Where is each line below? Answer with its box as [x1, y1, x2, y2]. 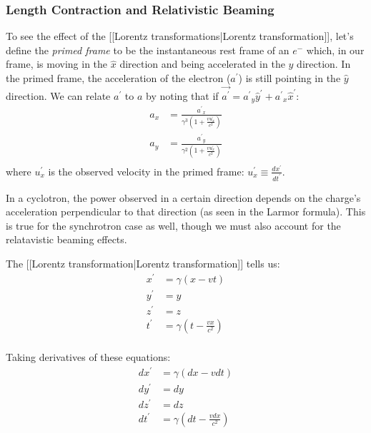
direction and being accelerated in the [119, 56, 285, 71]
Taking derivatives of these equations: [6, 349, 171, 364]
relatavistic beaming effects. [6, 232, 127, 247]
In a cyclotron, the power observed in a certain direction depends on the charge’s [6, 190, 361, 205]
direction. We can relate [6, 88, 111, 103]
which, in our [306, 42, 365, 57]
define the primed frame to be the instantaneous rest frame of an [6, 42, 290, 57]
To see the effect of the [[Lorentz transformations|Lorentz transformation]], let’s [6, 29, 354, 44]
